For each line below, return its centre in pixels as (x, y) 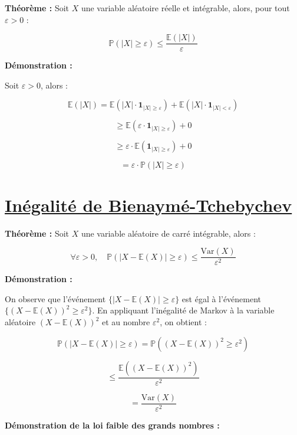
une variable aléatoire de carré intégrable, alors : (168, 233)
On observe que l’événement (55, 298)
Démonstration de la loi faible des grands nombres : (112, 425)
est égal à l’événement (222, 298)
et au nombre (126, 322)
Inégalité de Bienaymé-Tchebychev (148, 205)
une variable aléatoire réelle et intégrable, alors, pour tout (185, 8)
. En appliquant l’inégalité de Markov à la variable (183, 310)
